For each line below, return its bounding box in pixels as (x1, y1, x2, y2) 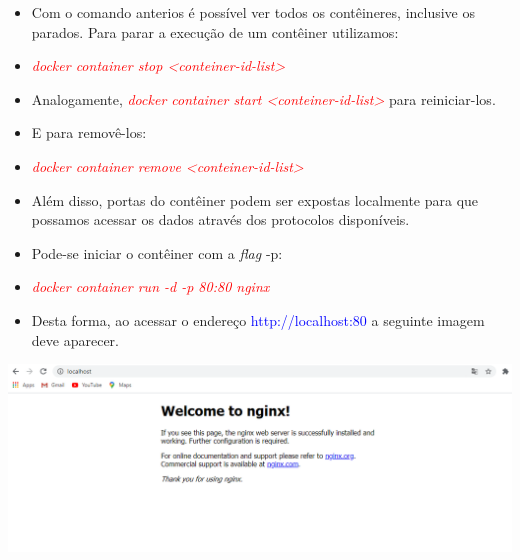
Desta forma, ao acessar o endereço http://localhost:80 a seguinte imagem (31, 309, 485, 330)
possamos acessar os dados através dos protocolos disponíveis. (31, 209, 410, 230)
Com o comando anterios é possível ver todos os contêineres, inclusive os (31, 2, 476, 22)
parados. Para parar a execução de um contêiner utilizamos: (31, 21, 399, 42)
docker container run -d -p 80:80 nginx (31, 276, 270, 297)
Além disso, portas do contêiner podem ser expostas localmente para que (31, 189, 479, 210)
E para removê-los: (31, 122, 147, 143)
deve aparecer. (31, 329, 119, 350)
